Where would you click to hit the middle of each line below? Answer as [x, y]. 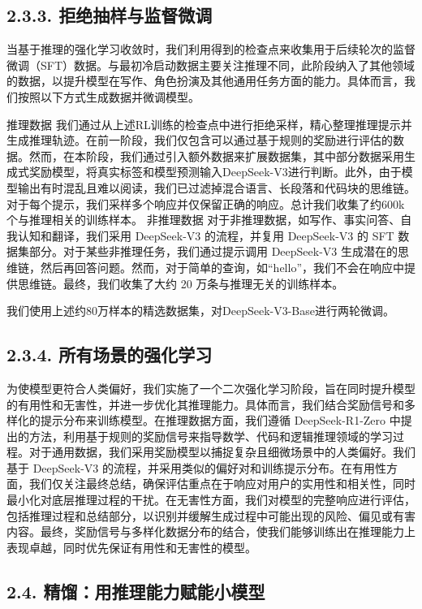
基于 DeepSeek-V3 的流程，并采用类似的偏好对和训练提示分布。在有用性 [197, 467]
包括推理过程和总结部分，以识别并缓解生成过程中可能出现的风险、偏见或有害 [211, 515]
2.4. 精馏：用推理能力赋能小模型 [136, 591]
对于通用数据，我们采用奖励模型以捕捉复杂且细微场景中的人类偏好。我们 [222, 452]
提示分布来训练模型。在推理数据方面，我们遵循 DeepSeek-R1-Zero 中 [220, 420]
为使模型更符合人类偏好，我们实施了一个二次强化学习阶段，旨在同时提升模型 [211, 388]
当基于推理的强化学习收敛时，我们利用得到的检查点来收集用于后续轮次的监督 [211, 49]
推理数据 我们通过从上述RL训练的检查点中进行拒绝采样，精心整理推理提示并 [209, 124]
